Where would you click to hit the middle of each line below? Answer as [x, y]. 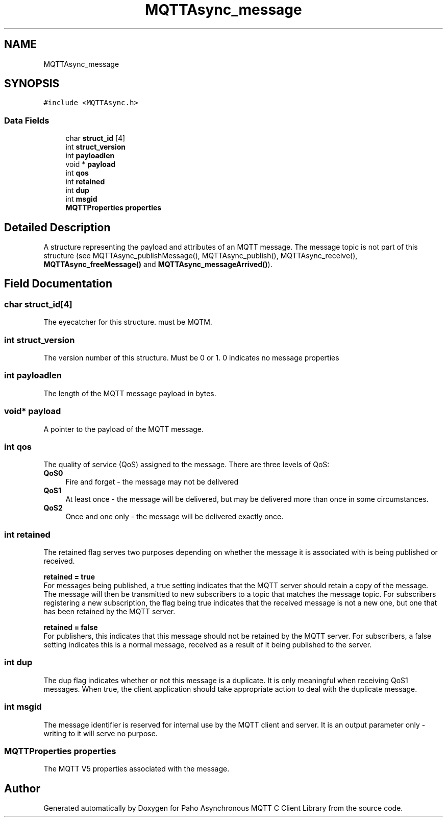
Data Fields [27, 120]
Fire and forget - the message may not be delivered [152, 482]
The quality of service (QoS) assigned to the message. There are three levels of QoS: [187, 465]
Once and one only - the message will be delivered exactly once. [175, 517]
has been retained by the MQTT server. [109, 611]
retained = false [71, 627]
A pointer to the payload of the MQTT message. [124, 429]
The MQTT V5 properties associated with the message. [136, 769]
